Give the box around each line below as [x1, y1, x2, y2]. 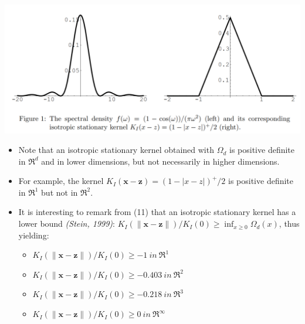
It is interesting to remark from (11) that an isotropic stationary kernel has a [18, 206, 296, 218]
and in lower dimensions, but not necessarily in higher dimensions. [41, 155, 280, 167]
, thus [279, 217, 300, 230]
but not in [41, 186, 78, 198]
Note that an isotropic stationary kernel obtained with [18, 144, 214, 156]
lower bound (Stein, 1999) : [18, 217, 115, 230]
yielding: [18, 228, 49, 241]
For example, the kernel [18, 175, 104, 187]
